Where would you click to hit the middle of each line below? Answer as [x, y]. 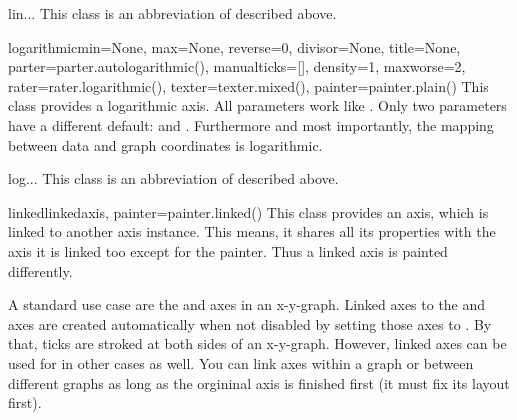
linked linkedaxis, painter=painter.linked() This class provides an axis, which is [248, 211]
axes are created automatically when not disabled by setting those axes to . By [250, 323]
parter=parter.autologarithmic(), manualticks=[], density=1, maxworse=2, [237, 66]
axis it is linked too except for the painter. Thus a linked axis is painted [228, 250]
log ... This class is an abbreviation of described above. [173, 178]
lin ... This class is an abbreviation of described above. [172, 13]
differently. [40, 270]
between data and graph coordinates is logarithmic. [165, 144]
